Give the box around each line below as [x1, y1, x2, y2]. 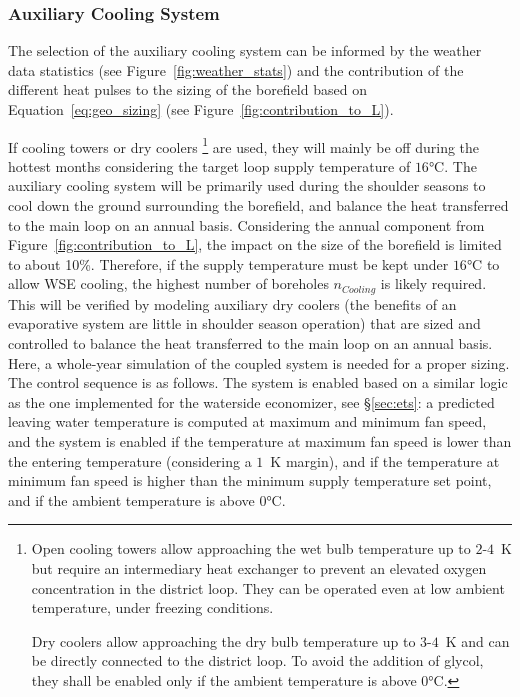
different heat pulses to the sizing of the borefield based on [8, 79, 367, 100]
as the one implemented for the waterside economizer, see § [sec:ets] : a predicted [8, 391, 495, 412]
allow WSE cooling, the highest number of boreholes [8, 273, 329, 294]
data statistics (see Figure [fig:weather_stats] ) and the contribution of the [8, 59, 464, 80]
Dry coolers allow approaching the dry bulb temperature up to [31, 630, 416, 651]
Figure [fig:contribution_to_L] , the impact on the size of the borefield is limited [8, 234, 502, 255]
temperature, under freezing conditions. [31, 597, 274, 618]
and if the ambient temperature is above [8, 489, 255, 510]
